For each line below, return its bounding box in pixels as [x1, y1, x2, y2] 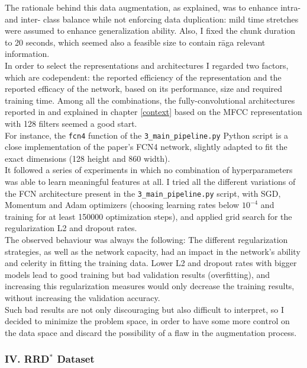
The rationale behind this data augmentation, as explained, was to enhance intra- [5, 1, 301, 13]
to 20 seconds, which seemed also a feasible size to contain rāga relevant [5, 36, 266, 48]
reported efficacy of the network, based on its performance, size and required [5, 82, 283, 95]
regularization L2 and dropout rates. [5, 222, 137, 234]
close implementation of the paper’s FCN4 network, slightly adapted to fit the [5, 140, 287, 153]
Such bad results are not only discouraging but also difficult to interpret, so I [5, 303, 284, 315]
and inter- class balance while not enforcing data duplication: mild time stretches [5, 12, 299, 25]
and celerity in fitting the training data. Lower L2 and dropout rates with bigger [5, 257, 297, 269]
